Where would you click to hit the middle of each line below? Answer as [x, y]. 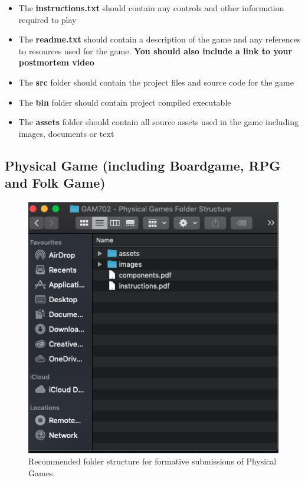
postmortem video [56, 62]
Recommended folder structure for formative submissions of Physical [152, 461]
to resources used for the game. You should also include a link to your [155, 50]
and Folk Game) [55, 183]
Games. [42, 473]
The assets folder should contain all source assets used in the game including [159, 122]
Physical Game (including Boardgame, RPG [143, 165]
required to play [47, 19]
